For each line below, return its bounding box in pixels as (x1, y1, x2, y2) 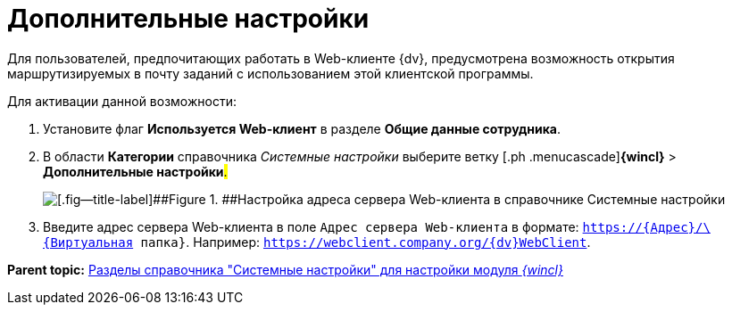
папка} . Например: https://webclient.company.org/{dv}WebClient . (140, 234, 591, 250)
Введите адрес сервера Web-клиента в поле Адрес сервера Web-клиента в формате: (43, 218, 579, 234)
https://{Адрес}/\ (582, 219, 711, 234)
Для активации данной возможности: (7, 93, 237, 109)
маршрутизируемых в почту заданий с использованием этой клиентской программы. (7, 65, 534, 81)
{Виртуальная (43, 234, 134, 250)
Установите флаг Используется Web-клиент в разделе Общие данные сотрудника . (43, 120, 561, 136)
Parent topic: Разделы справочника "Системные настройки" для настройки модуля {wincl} (7, 261, 563, 277)
